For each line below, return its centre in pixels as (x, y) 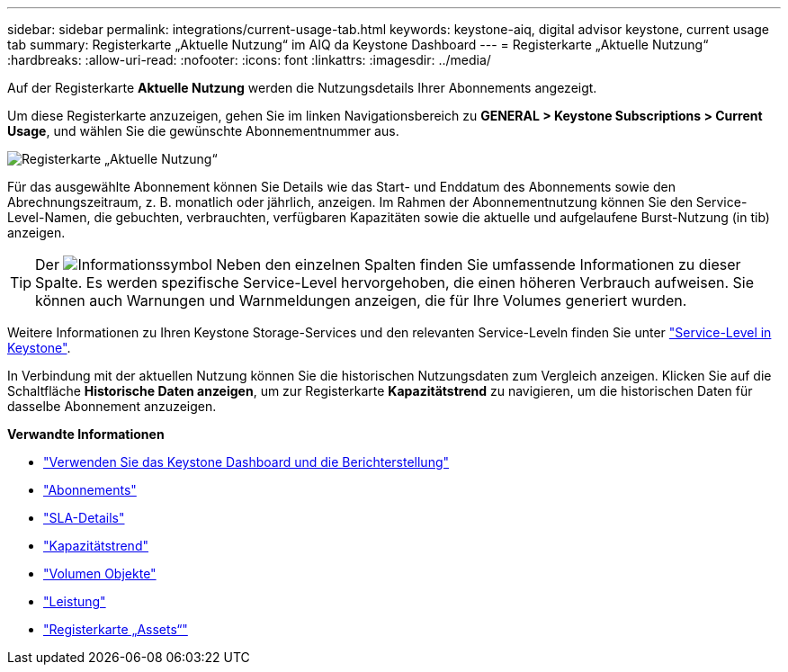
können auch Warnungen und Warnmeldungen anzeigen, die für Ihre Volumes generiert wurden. (361, 300)
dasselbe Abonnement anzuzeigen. (112, 406)
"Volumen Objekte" (100, 573)
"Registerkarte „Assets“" (116, 629)
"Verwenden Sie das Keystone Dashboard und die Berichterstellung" (246, 462)
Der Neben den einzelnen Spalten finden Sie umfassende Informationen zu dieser (388, 264)
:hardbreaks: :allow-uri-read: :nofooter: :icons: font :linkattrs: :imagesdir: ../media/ (249, 60)
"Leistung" (75, 601)
